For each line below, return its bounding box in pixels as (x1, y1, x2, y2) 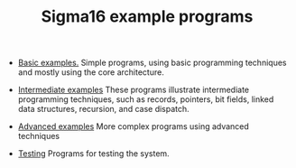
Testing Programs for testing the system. (17, 148, 170, 159)
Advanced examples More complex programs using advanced (17, 121, 250, 132)
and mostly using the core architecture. (17, 67, 164, 78)
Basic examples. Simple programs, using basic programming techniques (17, 57, 287, 69)
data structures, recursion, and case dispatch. (17, 104, 190, 115)
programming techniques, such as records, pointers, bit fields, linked (17, 94, 274, 105)
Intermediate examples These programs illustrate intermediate (17, 84, 250, 96)
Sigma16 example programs (41, 6, 254, 27)
